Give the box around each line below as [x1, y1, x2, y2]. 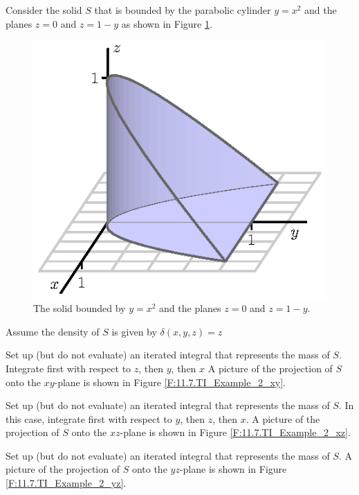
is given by [111, 324, 157, 338]
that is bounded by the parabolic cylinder [94, 3, 271, 17]
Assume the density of [6, 324, 100, 338]
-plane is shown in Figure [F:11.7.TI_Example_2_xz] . [120, 425, 351, 440]
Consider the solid [6, 3, 82, 17]
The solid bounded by [33, 301, 126, 315]
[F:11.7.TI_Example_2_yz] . [6, 476, 127, 490]
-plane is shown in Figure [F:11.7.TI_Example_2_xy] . [54, 374, 286, 389]
